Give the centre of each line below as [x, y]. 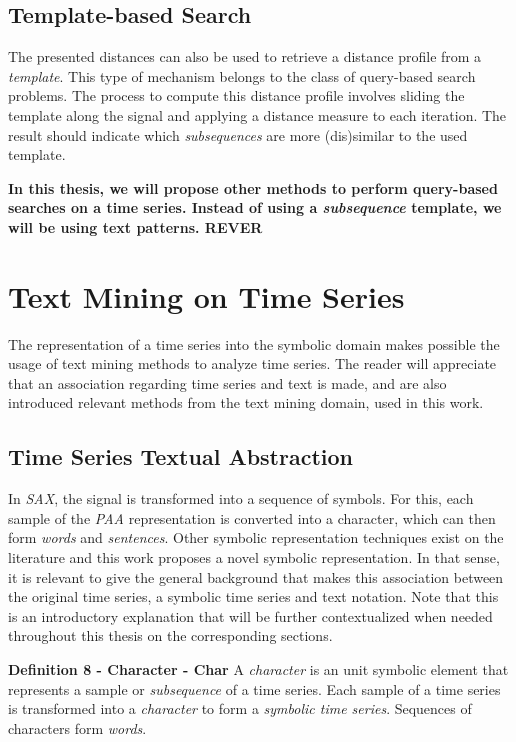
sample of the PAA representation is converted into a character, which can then [252, 517]
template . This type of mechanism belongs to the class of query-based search [242, 75]
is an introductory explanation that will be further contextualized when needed [250, 615]
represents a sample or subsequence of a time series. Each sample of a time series [254, 688]
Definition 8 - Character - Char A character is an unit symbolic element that [258, 669]
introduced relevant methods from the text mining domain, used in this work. [246, 402]
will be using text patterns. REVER [135, 226]
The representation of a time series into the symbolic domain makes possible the [254, 343]
